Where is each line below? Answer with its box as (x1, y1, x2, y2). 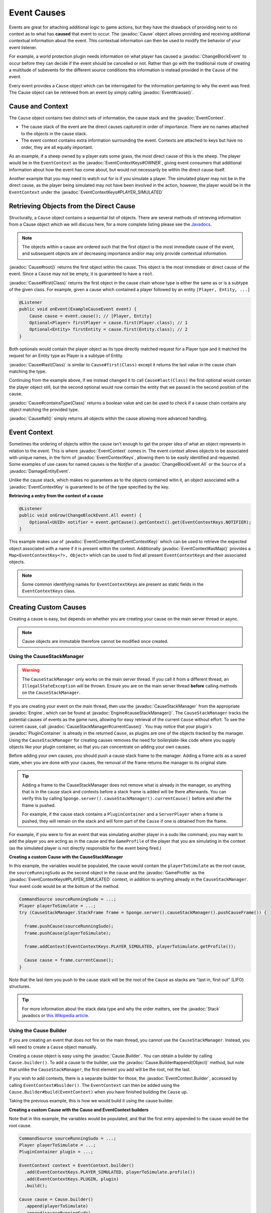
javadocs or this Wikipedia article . (22, 1013, 90, 1018)
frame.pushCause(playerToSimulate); (24, 930, 111, 936)
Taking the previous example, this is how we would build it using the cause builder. (9, 1098, 174, 1104)
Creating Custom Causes (9, 603, 87, 611)
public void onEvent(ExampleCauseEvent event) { (19, 306, 137, 312)
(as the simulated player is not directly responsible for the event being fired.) (9, 845, 162, 851)
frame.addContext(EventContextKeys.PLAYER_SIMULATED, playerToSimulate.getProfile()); (24, 944, 237, 950)
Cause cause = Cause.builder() (19, 1197, 94, 1202)
